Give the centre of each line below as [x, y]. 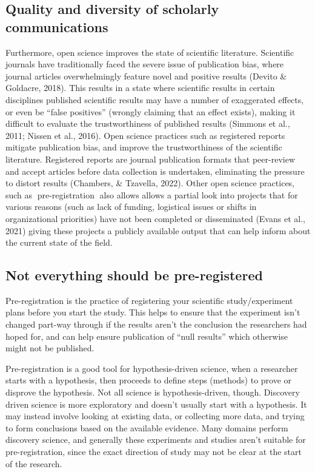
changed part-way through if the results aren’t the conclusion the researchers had [156, 324]
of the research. [34, 463]
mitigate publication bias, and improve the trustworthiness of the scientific [144, 147]
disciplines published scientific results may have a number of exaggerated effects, [155, 99]
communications [57, 26]
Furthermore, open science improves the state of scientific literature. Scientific [150, 52]
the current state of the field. [59, 242]
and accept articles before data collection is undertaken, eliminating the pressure [155, 171]
